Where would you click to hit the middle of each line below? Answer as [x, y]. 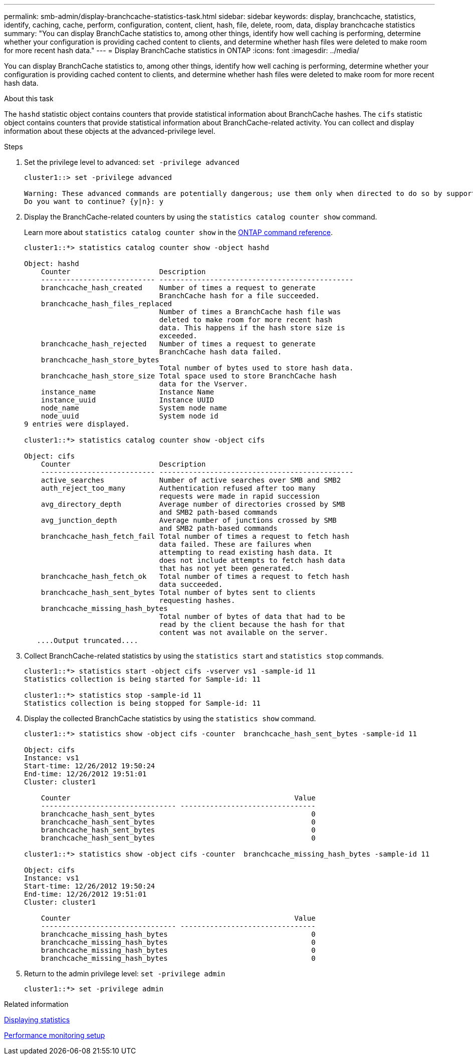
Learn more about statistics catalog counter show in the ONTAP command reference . [179, 232]
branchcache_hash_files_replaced [106, 304]
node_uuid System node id [130, 416]
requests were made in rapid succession [240, 496]
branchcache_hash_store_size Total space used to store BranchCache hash [189, 376]
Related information [36, 1004]
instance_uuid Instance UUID [128, 400]
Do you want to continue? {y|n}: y [94, 201]
